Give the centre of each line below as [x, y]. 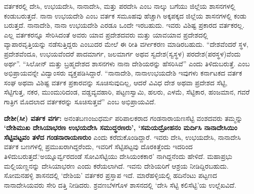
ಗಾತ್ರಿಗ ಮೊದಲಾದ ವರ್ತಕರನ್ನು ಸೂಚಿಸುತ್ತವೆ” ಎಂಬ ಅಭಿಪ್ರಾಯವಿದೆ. [80, 101]
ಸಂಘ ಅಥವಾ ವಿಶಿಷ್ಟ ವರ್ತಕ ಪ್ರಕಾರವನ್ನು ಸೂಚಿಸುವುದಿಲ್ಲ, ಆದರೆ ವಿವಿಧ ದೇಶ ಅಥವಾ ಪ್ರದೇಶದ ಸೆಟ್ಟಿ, [116, 82]
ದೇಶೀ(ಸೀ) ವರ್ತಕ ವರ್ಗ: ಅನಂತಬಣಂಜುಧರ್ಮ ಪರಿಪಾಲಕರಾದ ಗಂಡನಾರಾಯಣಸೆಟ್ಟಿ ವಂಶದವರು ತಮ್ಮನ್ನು [123, 118]
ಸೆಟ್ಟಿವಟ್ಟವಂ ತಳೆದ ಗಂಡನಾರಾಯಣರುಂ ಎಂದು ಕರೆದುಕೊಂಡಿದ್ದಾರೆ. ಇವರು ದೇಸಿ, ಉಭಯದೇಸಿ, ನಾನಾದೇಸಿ [122, 137]
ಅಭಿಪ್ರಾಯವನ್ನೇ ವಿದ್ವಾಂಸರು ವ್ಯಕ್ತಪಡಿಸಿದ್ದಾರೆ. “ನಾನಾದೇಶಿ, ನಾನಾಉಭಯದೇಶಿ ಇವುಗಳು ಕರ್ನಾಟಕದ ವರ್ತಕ [123, 73]
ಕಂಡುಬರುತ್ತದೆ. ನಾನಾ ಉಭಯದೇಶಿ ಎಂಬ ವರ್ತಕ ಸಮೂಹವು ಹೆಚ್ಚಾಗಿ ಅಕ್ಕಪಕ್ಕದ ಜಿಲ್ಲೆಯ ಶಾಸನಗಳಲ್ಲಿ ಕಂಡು [125, 15]
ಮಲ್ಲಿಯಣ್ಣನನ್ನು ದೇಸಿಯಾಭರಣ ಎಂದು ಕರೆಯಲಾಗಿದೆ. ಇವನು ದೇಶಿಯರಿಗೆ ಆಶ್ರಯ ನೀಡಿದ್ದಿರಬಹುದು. [116, 165]
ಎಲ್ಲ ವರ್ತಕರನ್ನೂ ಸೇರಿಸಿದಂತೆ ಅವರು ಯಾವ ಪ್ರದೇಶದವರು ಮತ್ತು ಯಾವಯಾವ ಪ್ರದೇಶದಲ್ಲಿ [106, 34]
